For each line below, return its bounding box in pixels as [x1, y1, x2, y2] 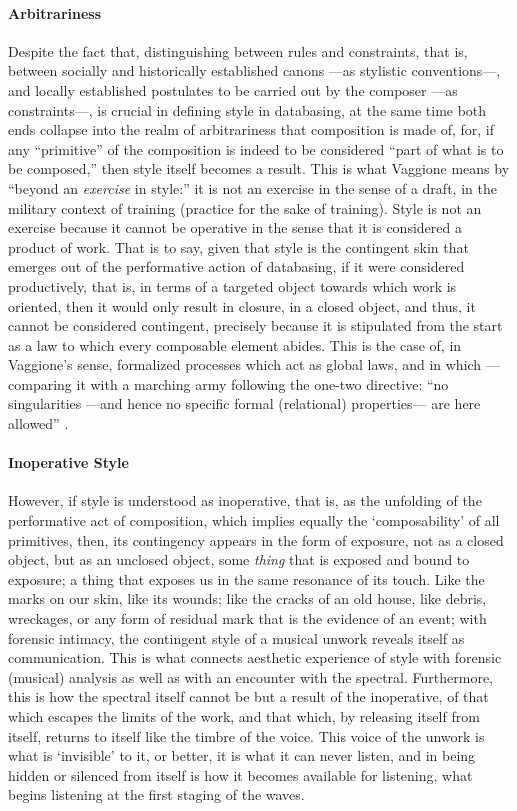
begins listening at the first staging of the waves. [8, 784, 305, 805]
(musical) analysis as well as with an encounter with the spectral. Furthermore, [8, 666, 494, 687]
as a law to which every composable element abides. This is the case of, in [8, 334, 462, 355]
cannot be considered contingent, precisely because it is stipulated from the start [8, 315, 503, 336]
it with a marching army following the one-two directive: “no [76, 373, 449, 394]
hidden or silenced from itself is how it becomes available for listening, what [8, 764, 473, 785]
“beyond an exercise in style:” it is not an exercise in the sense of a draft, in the [8, 177, 497, 198]
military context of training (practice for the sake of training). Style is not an [8, 197, 482, 218]
